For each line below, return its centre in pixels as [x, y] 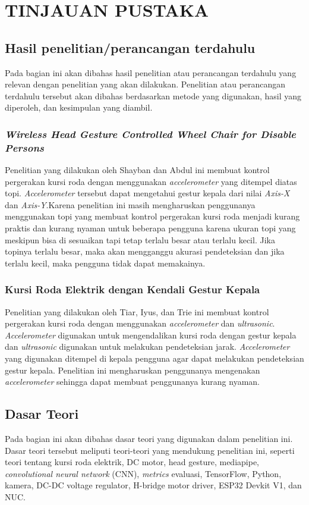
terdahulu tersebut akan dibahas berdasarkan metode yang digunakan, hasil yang [153, 95]
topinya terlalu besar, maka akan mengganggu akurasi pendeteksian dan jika [145, 251]
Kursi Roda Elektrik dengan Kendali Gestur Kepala [133, 289]
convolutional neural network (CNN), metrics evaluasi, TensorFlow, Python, [143, 473]
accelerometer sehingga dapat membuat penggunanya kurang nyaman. [132, 382]
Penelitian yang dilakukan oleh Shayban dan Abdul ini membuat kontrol [137, 170]
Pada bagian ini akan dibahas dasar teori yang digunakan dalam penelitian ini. [149, 439]
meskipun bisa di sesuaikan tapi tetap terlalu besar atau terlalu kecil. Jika [140, 239]
